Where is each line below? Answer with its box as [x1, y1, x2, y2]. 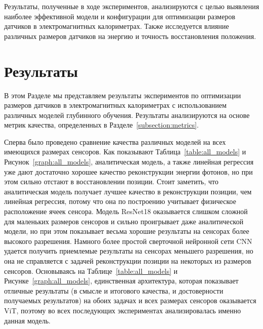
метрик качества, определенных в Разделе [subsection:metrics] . [4, 119, 199, 130]
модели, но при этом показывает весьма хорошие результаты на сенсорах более [4, 226, 249, 236]
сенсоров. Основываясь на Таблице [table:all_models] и [4, 265, 178, 276]
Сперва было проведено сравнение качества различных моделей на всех [4, 136, 226, 147]
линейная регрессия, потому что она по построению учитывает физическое [4, 196, 236, 207]
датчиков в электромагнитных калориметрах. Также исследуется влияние [4, 21, 229, 31]
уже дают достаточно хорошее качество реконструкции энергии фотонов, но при [4, 166, 253, 177]
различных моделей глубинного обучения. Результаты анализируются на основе [4, 109, 250, 120]
